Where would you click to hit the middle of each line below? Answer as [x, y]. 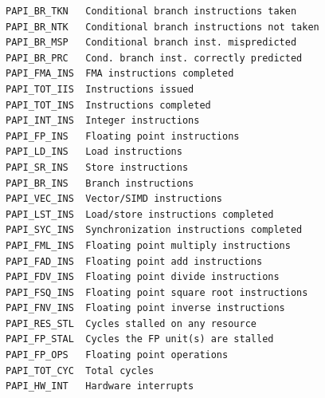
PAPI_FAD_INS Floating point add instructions [134, 261]
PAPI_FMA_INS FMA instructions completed [120, 74]
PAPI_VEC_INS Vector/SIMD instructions [114, 199]
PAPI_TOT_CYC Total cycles [80, 370]
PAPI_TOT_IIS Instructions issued [100, 89]
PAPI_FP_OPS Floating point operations [117, 355]
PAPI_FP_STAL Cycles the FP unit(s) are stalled [140, 339]
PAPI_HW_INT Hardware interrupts [100, 386]
